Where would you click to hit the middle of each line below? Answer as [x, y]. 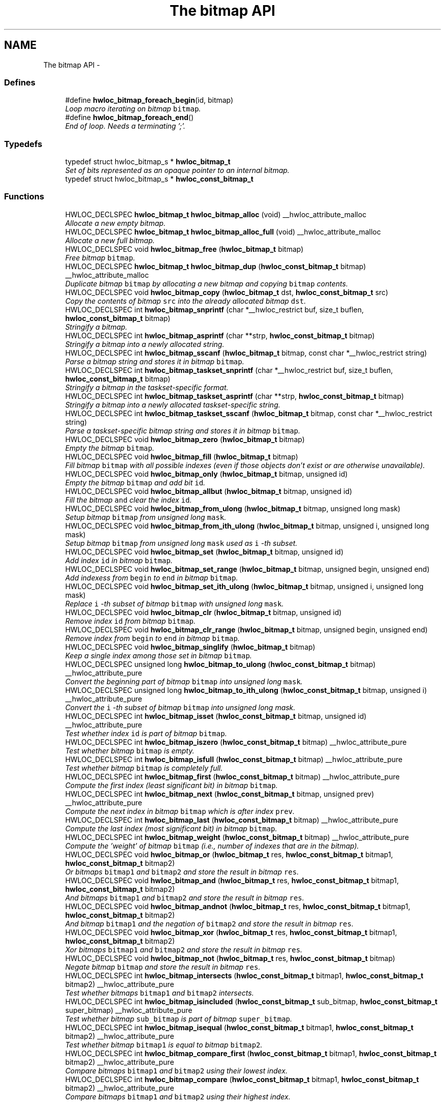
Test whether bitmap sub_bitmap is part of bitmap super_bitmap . [179, 1019]
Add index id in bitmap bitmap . [119, 560]
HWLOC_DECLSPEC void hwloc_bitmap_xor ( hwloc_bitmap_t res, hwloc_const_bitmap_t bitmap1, [231, 932]
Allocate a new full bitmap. [110, 240]
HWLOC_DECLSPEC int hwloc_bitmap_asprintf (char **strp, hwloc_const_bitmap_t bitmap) [220, 335]
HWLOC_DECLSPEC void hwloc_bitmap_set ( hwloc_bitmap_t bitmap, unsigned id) [204, 551]
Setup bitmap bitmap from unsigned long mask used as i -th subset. [181, 543]
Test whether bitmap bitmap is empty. [130, 750]
